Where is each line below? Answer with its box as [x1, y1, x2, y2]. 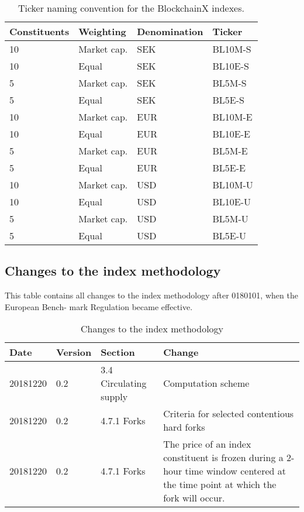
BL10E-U [212, 195, 251, 208]
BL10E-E [212, 127, 250, 140]
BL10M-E [212, 110, 253, 123]
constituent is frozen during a [163, 451, 284, 465]
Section [101, 345, 135, 359]
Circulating [101, 376, 147, 390]
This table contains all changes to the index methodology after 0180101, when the [5, 289, 298, 301]
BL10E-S [212, 59, 249, 73]
